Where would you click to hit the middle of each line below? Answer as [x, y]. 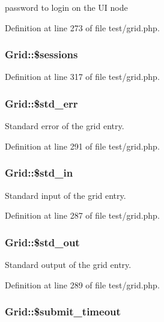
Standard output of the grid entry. [68, 265]
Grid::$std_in [39, 173]
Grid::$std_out [42, 242]
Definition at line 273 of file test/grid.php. [82, 27]
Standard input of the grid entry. [65, 195]
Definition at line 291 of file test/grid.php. [82, 146]
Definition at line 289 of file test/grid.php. [82, 284]
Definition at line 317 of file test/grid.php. [82, 77]
